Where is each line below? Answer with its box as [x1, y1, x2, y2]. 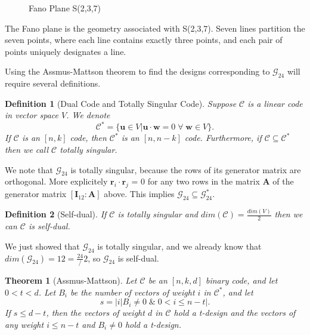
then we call [5, 143, 48, 156]
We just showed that [5, 239, 80, 252]
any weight [5, 318, 44, 330]
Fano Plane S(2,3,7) [29, 2, 101, 14]
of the [272, 175, 294, 188]
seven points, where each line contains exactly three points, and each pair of [5, 33, 283, 46]
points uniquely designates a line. [5, 45, 126, 57]
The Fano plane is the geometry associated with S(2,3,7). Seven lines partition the [5, 21, 305, 34]
